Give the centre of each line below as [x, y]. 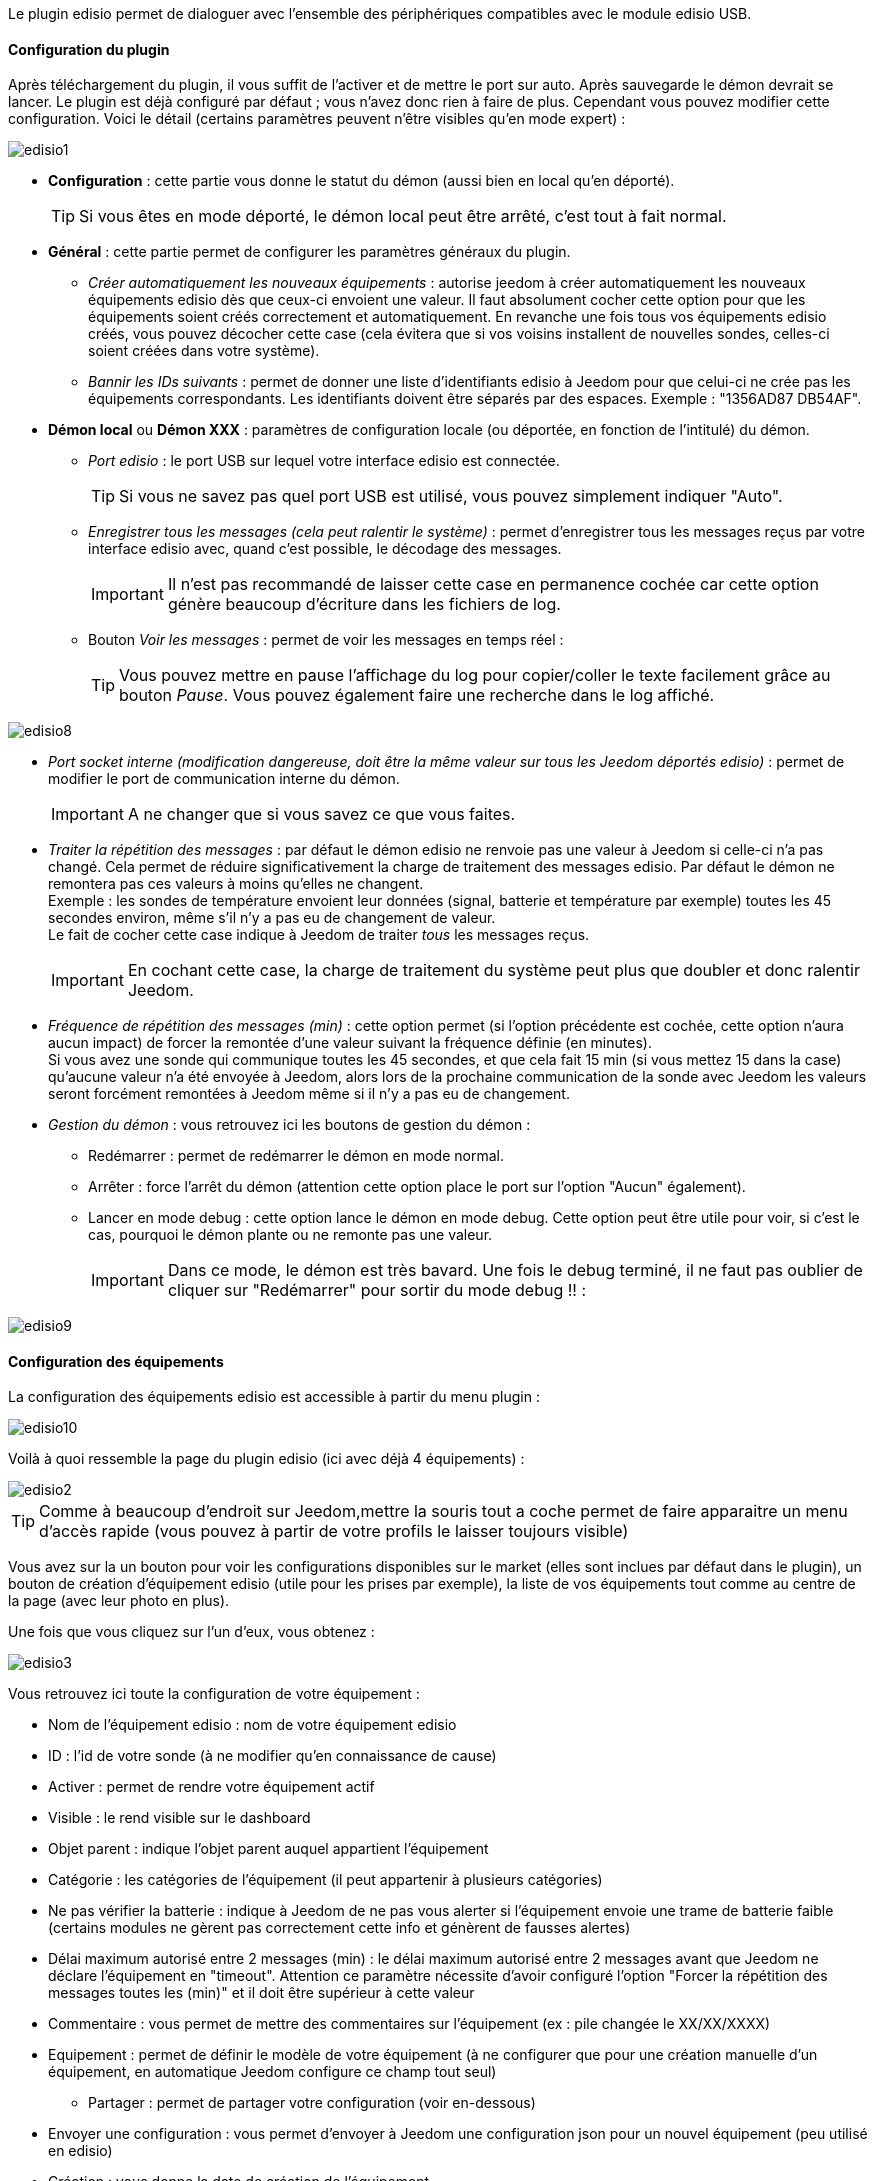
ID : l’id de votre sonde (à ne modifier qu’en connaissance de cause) [272, 1756]
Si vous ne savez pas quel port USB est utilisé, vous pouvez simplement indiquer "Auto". [451, 496]
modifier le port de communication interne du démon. [224, 779]
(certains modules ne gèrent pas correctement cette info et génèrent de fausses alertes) [339, 1928]
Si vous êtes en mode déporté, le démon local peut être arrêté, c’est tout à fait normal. [403, 216]
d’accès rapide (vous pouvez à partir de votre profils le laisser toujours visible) [334, 1531]
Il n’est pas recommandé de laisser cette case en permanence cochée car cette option [493, 584]
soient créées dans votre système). [204, 351]
